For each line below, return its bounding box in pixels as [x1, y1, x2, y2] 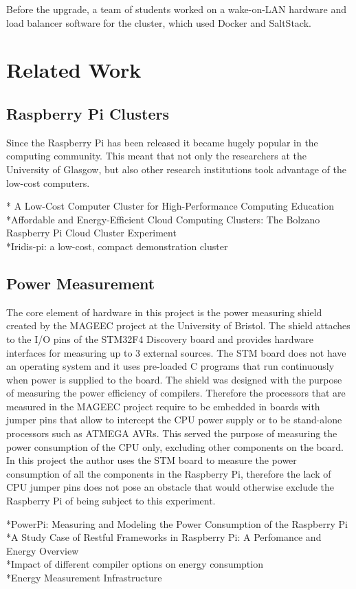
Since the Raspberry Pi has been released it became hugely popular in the [6, 135, 318, 149]
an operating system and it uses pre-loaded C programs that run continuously [6, 359, 335, 373]
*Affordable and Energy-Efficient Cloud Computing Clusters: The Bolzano [6, 212, 320, 226]
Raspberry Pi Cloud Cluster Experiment [6, 225, 177, 240]
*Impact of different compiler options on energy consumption [6, 557, 263, 571]
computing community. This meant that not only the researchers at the [6, 148, 307, 163]
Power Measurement [6, 272, 155, 293]
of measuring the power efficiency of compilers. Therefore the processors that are [6, 386, 346, 400]
